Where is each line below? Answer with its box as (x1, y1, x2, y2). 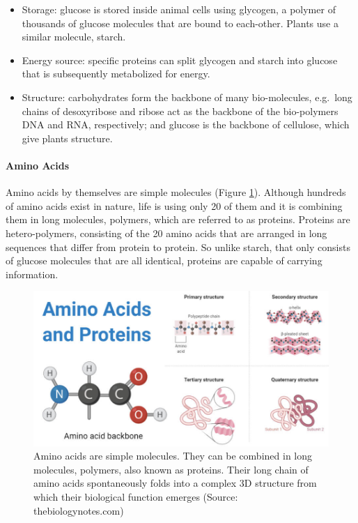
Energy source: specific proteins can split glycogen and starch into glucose (22, 52, 338, 67)
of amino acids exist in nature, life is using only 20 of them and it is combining (6, 198, 343, 213)
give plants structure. (22, 130, 113, 145)
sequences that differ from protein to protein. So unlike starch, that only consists (6, 239, 350, 254)
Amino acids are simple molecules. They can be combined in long (33, 448, 313, 463)
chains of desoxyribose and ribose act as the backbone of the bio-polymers (22, 103, 338, 118)
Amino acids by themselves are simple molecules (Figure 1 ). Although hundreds (6, 185, 346, 199)
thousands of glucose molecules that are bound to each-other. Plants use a (22, 15, 338, 30)
